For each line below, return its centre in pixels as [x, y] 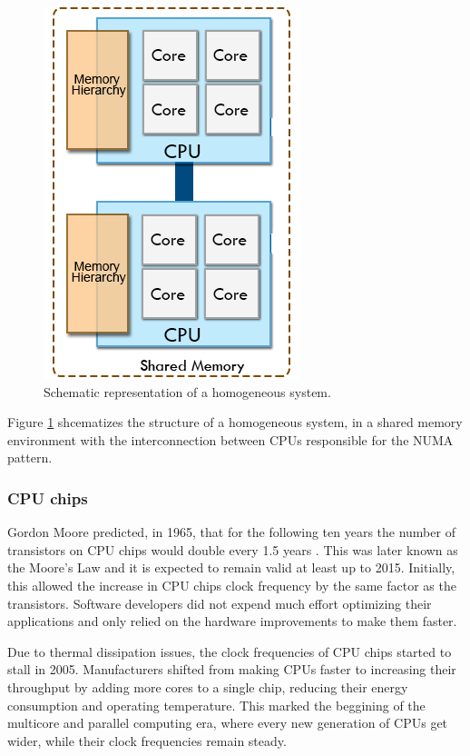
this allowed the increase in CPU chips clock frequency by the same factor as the [232, 585]
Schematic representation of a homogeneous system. [187, 391]
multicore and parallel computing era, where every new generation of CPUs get [228, 723]
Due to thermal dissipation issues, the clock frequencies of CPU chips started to [230, 651]
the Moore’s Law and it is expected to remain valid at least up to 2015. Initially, [231, 567]
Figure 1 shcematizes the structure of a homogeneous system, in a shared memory [235, 422]
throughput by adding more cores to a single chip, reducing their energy [208, 686]
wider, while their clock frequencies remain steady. [147, 740]
